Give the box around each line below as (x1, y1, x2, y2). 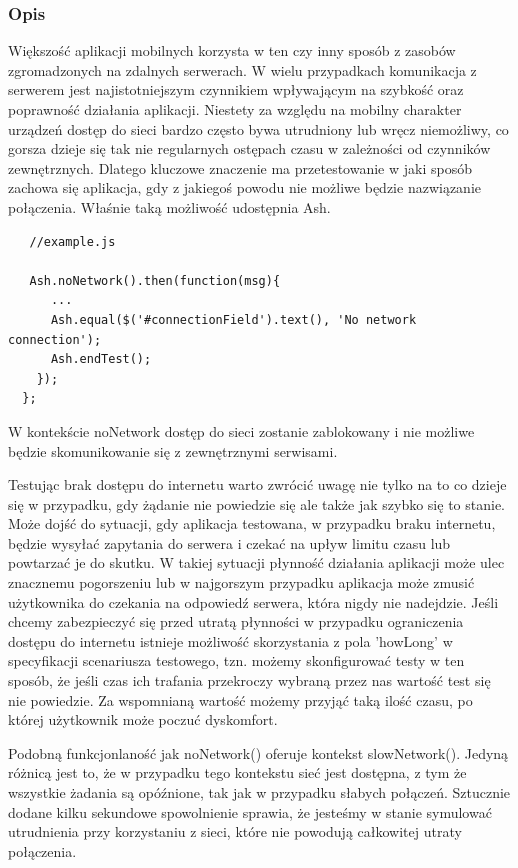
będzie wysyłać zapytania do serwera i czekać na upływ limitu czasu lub (8, 532, 451, 553)
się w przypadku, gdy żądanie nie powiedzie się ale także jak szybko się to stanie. (8, 493, 505, 514)
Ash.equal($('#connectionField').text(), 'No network (50, 312, 417, 327)
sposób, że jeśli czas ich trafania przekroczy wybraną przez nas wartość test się (8, 670, 491, 691)
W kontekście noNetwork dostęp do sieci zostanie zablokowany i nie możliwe (8, 420, 475, 441)
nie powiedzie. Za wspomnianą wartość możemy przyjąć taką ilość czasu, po (8, 689, 473, 710)
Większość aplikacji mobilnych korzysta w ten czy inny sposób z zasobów (8, 40, 456, 61)
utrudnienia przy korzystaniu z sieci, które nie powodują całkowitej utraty (8, 821, 462, 842)
